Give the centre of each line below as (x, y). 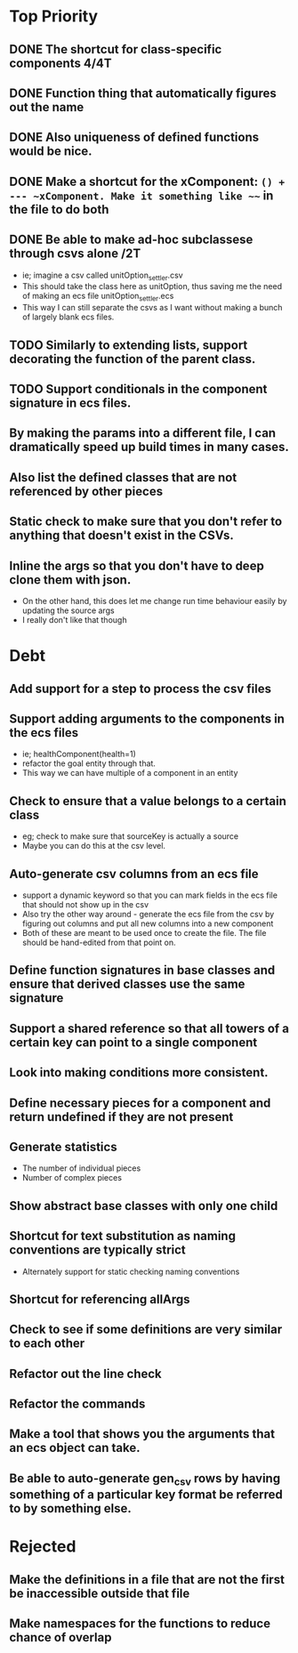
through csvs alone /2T (75, 254)
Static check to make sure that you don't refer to (146, 522)
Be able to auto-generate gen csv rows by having (145, 1480)
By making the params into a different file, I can (143, 433)
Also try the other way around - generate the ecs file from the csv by (148, 914)
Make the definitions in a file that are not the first (147, 1580)
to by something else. (70, 1508)
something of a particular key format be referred (146, 1495)
